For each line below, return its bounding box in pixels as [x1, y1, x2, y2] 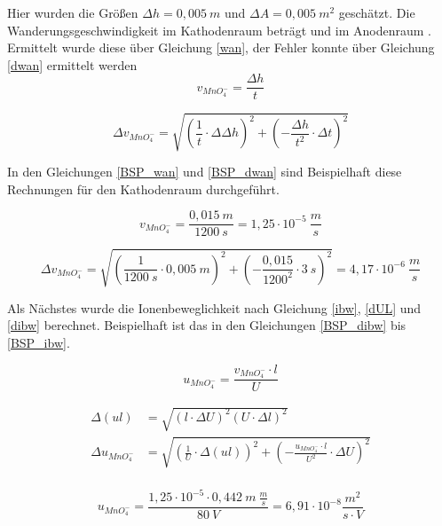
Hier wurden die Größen [7, 4, 138, 21]
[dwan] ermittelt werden [7, 55, 138, 74]
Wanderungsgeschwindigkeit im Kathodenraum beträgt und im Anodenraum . [7, 20, 431, 39]
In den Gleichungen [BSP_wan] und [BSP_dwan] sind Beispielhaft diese [7, 161, 402, 180]
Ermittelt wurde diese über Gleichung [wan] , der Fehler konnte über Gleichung [7, 38, 435, 57]
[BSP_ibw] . [7, 333, 70, 351]
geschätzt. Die [338, 4, 415, 21]
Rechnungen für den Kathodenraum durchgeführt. [7, 179, 280, 198]
